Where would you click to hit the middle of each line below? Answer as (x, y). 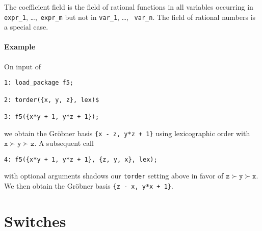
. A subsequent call (64, 143)
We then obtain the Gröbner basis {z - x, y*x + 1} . (89, 186)
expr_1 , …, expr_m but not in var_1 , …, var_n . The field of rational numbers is (130, 17)
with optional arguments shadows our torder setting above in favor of (114, 176)
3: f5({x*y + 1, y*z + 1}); (52, 117)
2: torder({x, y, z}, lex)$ (52, 100)
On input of (22, 66)
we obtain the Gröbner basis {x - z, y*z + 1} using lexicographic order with (127, 133)
